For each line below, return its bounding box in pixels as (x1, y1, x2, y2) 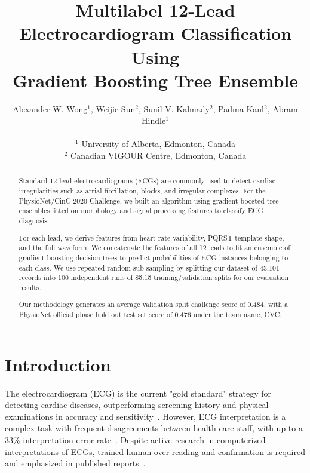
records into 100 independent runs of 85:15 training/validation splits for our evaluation (19, 272, 289, 282)
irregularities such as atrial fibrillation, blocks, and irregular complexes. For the (19, 186, 266, 196)
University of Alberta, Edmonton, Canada (81, 137, 235, 150)
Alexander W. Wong (13, 102, 88, 115)
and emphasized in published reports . (5, 457, 146, 469)
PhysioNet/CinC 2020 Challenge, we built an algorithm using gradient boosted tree (19, 195, 279, 205)
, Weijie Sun (90, 102, 136, 115)
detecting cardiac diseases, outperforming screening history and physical (5, 398, 269, 411)
